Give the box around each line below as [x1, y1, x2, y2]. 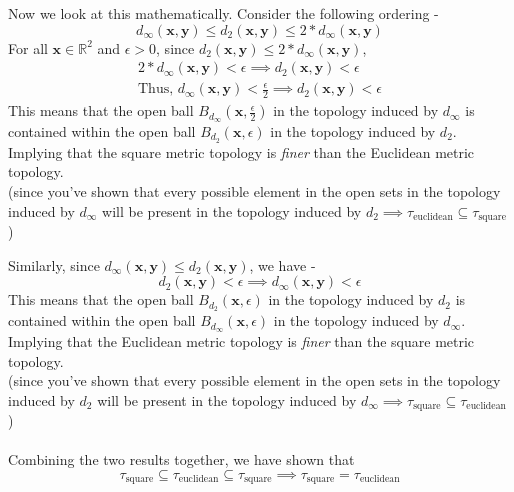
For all [8, 37, 48, 58]
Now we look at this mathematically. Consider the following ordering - [8, 3, 439, 23]
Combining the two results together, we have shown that [8, 449, 355, 470]
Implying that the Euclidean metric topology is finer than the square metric [8, 330, 475, 351]
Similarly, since [8, 254, 100, 275]
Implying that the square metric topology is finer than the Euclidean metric [8, 141, 475, 162]
